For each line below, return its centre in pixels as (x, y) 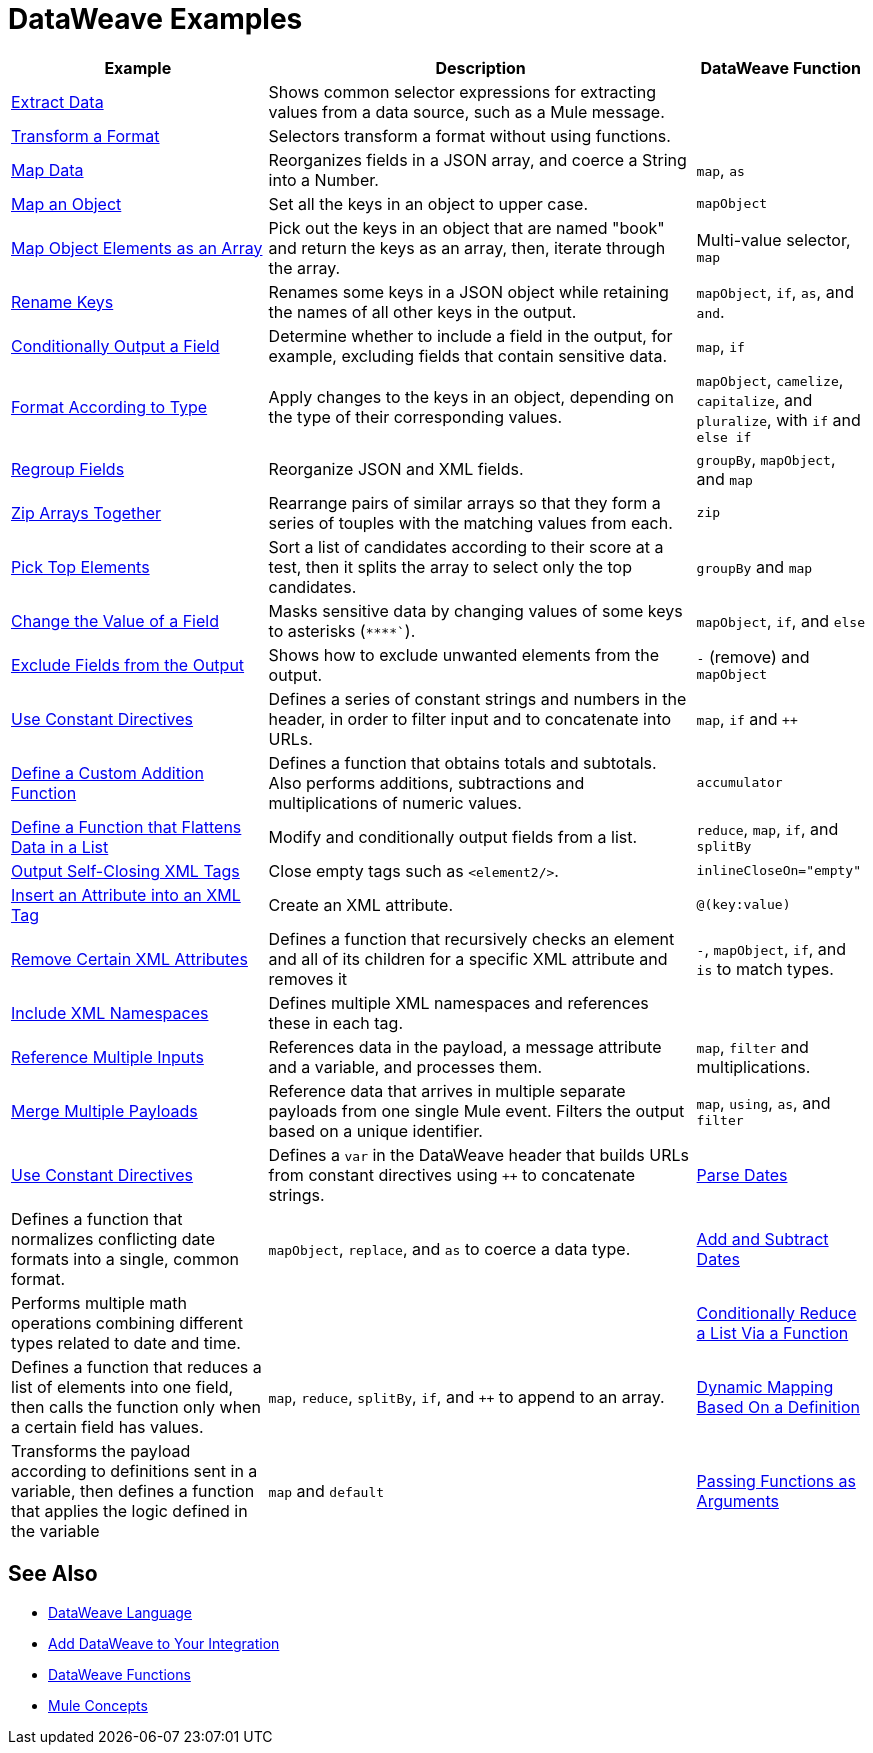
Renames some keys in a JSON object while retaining (468, 291)
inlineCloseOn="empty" (778, 871)
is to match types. (765, 968)
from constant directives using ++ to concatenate (452, 1174)
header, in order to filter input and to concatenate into (470, 718)
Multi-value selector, (773, 240)
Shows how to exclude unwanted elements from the (463, 654)
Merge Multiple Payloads (104, 1110)
